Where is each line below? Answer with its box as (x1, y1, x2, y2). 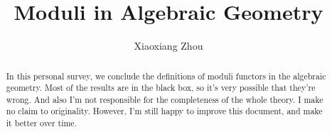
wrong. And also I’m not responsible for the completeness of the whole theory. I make (6, 93, 323, 105)
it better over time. (6, 117, 77, 129)
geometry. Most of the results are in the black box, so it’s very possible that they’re (6, 82, 316, 94)
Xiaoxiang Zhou (134, 38, 203, 53)
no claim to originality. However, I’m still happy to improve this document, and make (6, 105, 323, 117)
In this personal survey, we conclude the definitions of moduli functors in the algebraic (6, 70, 326, 82)
